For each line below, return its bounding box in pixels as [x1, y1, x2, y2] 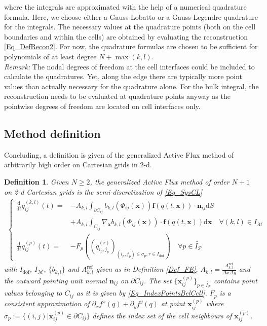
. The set [143, 275, 172, 285]
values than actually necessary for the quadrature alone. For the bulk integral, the [4, 81, 259, 91]
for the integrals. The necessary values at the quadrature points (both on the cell [4, 21, 256, 32]
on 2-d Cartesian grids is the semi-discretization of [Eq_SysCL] [4, 186, 203, 197]
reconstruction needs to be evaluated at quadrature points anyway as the [4, 91, 231, 101]
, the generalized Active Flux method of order [90, 176, 230, 187]
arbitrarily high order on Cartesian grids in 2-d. [4, 159, 152, 170]
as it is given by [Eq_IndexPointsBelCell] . [76, 287, 207, 298]
